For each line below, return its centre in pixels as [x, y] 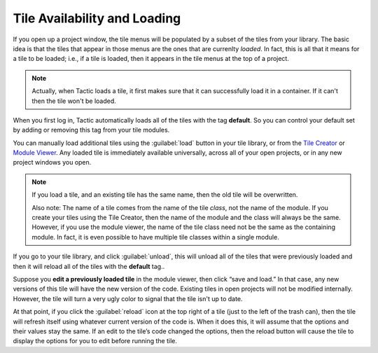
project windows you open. [52, 162]
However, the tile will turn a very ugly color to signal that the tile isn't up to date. [128, 298]
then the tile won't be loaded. [74, 101]
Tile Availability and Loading [97, 18]
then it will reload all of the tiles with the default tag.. [89, 266]
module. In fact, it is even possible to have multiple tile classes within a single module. [155, 237]
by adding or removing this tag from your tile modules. [91, 130]
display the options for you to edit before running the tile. [95, 341]
